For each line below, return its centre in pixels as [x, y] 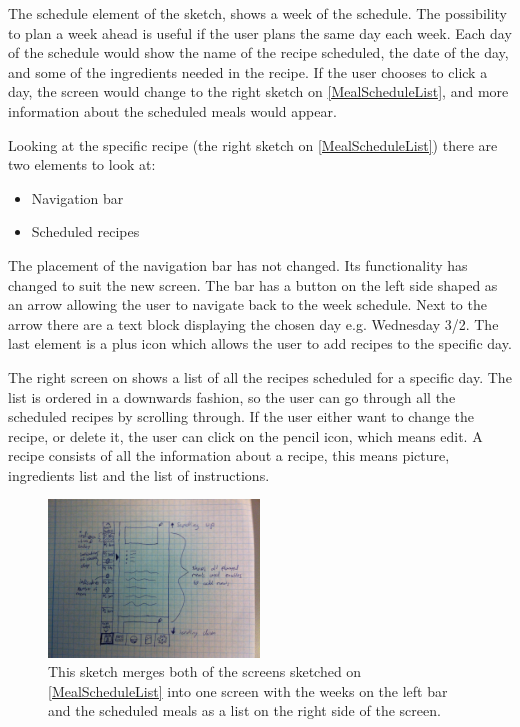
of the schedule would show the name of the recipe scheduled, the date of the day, [258, 52]
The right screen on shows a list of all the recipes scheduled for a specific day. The [260, 376]
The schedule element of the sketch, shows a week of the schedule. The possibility [257, 13]
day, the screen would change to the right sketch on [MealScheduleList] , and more [258, 91]
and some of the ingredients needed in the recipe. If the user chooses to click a [248, 71]
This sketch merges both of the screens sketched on [205, 671]
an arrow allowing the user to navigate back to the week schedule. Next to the [247, 304]
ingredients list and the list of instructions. [139, 474]
